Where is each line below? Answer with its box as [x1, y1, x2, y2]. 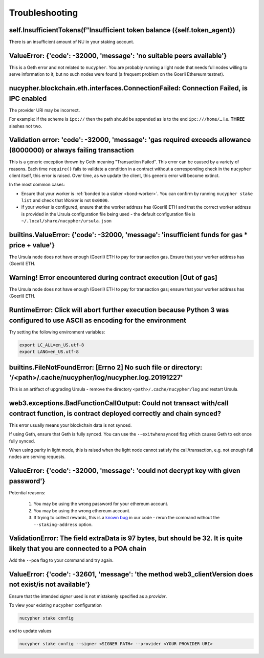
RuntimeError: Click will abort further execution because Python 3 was [9, 306, 229, 314]
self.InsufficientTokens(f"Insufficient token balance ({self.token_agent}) [9, 26, 236, 34]
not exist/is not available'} [9, 580, 90, 589]
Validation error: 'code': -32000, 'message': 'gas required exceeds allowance [9, 136, 251, 144]
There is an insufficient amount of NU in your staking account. [9, 39, 134, 45]
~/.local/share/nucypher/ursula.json [21, 218, 112, 224]
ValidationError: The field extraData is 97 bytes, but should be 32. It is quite [9, 534, 243, 543]
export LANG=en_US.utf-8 [19, 349, 79, 354]
